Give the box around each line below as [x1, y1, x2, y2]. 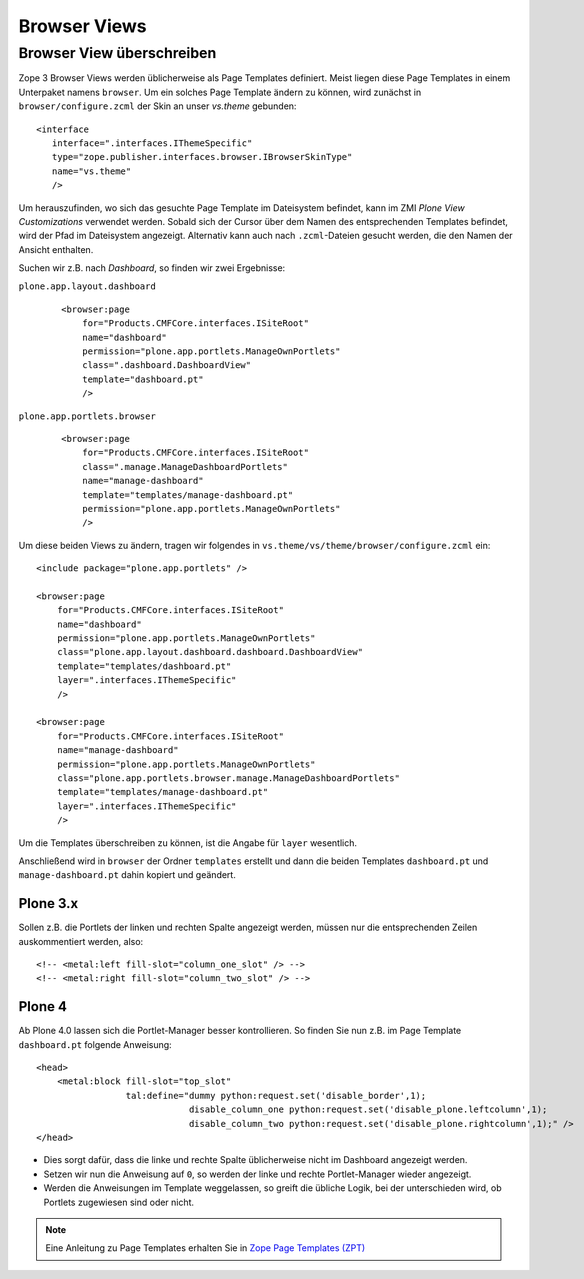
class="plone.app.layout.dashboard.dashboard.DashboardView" [56, 646, 364, 658]
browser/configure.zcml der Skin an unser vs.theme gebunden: [18, 100, 297, 112]
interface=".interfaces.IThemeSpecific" [51, 137, 253, 149]
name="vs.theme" [51, 165, 132, 177]
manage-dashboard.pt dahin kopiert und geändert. [18, 869, 237, 881]
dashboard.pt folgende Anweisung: [18, 1038, 172, 1050]
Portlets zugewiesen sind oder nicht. [43, 1196, 195, 1208]
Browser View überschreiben [18, 44, 217, 62]
